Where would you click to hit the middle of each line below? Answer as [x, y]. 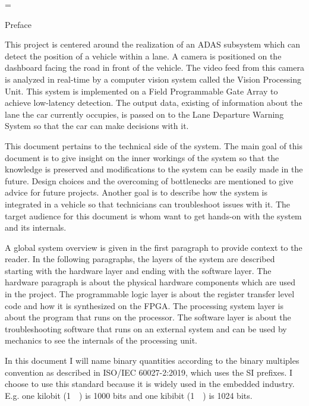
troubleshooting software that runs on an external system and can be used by [146, 328]
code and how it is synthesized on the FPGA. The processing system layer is [144, 305]
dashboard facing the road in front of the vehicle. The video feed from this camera [154, 67]
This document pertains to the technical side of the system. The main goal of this [154, 145]
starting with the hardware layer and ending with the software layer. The [138, 270]
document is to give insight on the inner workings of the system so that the [142, 157]
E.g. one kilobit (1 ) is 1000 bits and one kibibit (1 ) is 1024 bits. [129, 395]
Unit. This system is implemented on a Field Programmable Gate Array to [141, 91]
